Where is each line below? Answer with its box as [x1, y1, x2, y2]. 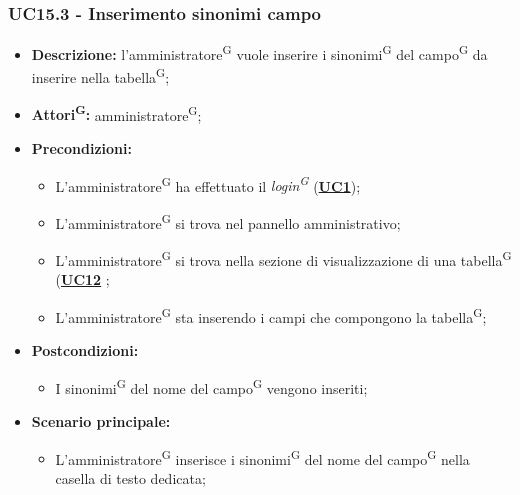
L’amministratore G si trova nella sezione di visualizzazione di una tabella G [55, 247, 512, 270]
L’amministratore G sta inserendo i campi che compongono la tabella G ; [55, 303, 487, 327]
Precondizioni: [31, 137, 132, 158]
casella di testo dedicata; [55, 467, 206, 488]
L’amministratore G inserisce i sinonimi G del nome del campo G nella [55, 445, 470, 469]
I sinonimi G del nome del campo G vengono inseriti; [55, 374, 368, 398]
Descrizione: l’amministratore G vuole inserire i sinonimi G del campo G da [31, 41, 488, 64]
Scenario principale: [31, 411, 171, 431]
